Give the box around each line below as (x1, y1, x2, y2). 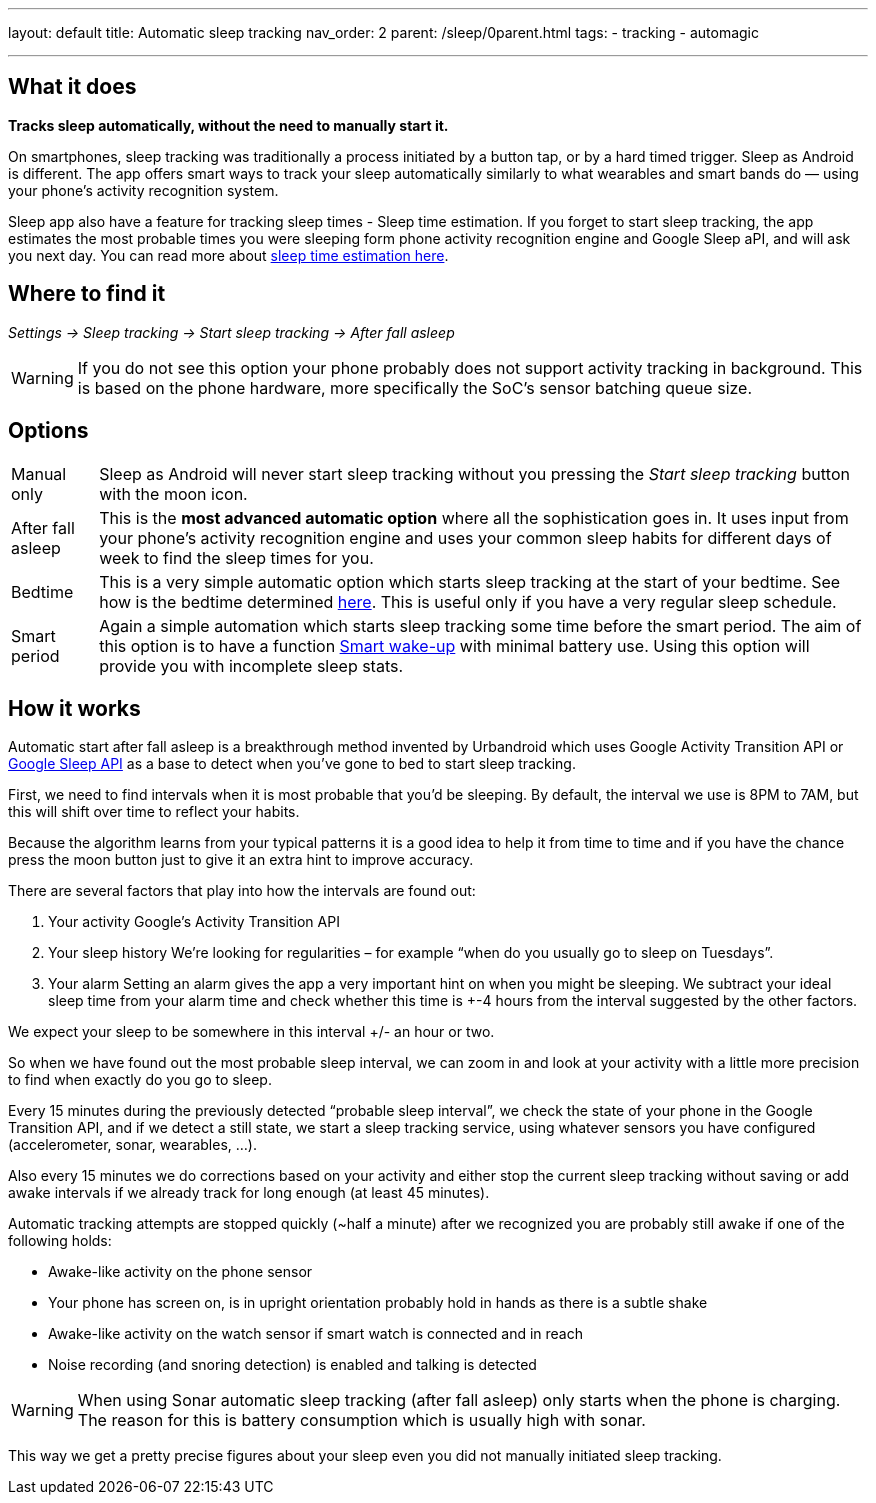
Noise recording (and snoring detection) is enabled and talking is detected (48, 1356, 537, 1374)
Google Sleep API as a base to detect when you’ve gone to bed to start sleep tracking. (8, 755, 576, 773)
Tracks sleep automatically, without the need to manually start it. (8, 116, 449, 134)
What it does (8, 74, 137, 100)
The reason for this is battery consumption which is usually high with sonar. (77, 1410, 646, 1431)
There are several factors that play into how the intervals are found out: (8, 882, 476, 900)
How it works (8, 695, 141, 721)
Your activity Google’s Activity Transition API (48, 913, 340, 931)
